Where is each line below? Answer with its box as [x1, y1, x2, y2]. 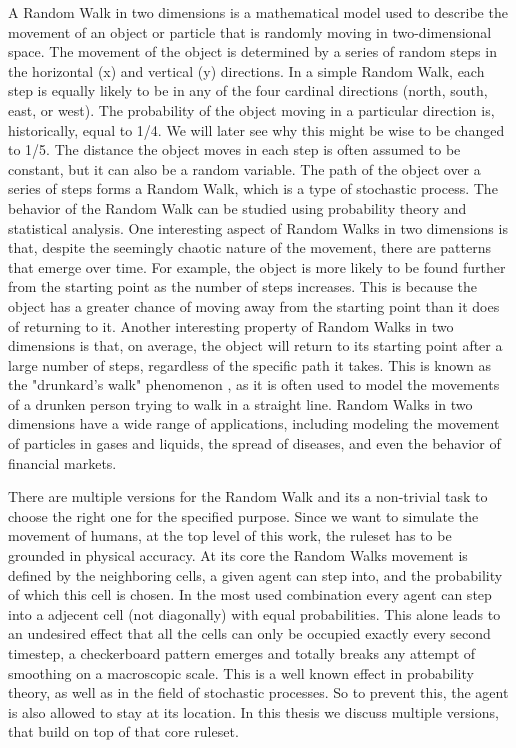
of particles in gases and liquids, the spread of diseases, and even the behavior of [8, 433, 501, 454]
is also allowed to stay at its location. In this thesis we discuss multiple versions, [8, 701, 499, 722]
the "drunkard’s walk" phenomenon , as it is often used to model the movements [8, 374, 500, 395]
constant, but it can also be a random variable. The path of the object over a [8, 158, 481, 179]
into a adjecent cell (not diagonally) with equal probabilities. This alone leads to [8, 603, 501, 624]
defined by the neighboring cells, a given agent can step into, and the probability [8, 564, 503, 585]
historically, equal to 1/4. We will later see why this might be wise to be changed [8, 119, 505, 140]
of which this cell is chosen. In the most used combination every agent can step [8, 584, 492, 605]
